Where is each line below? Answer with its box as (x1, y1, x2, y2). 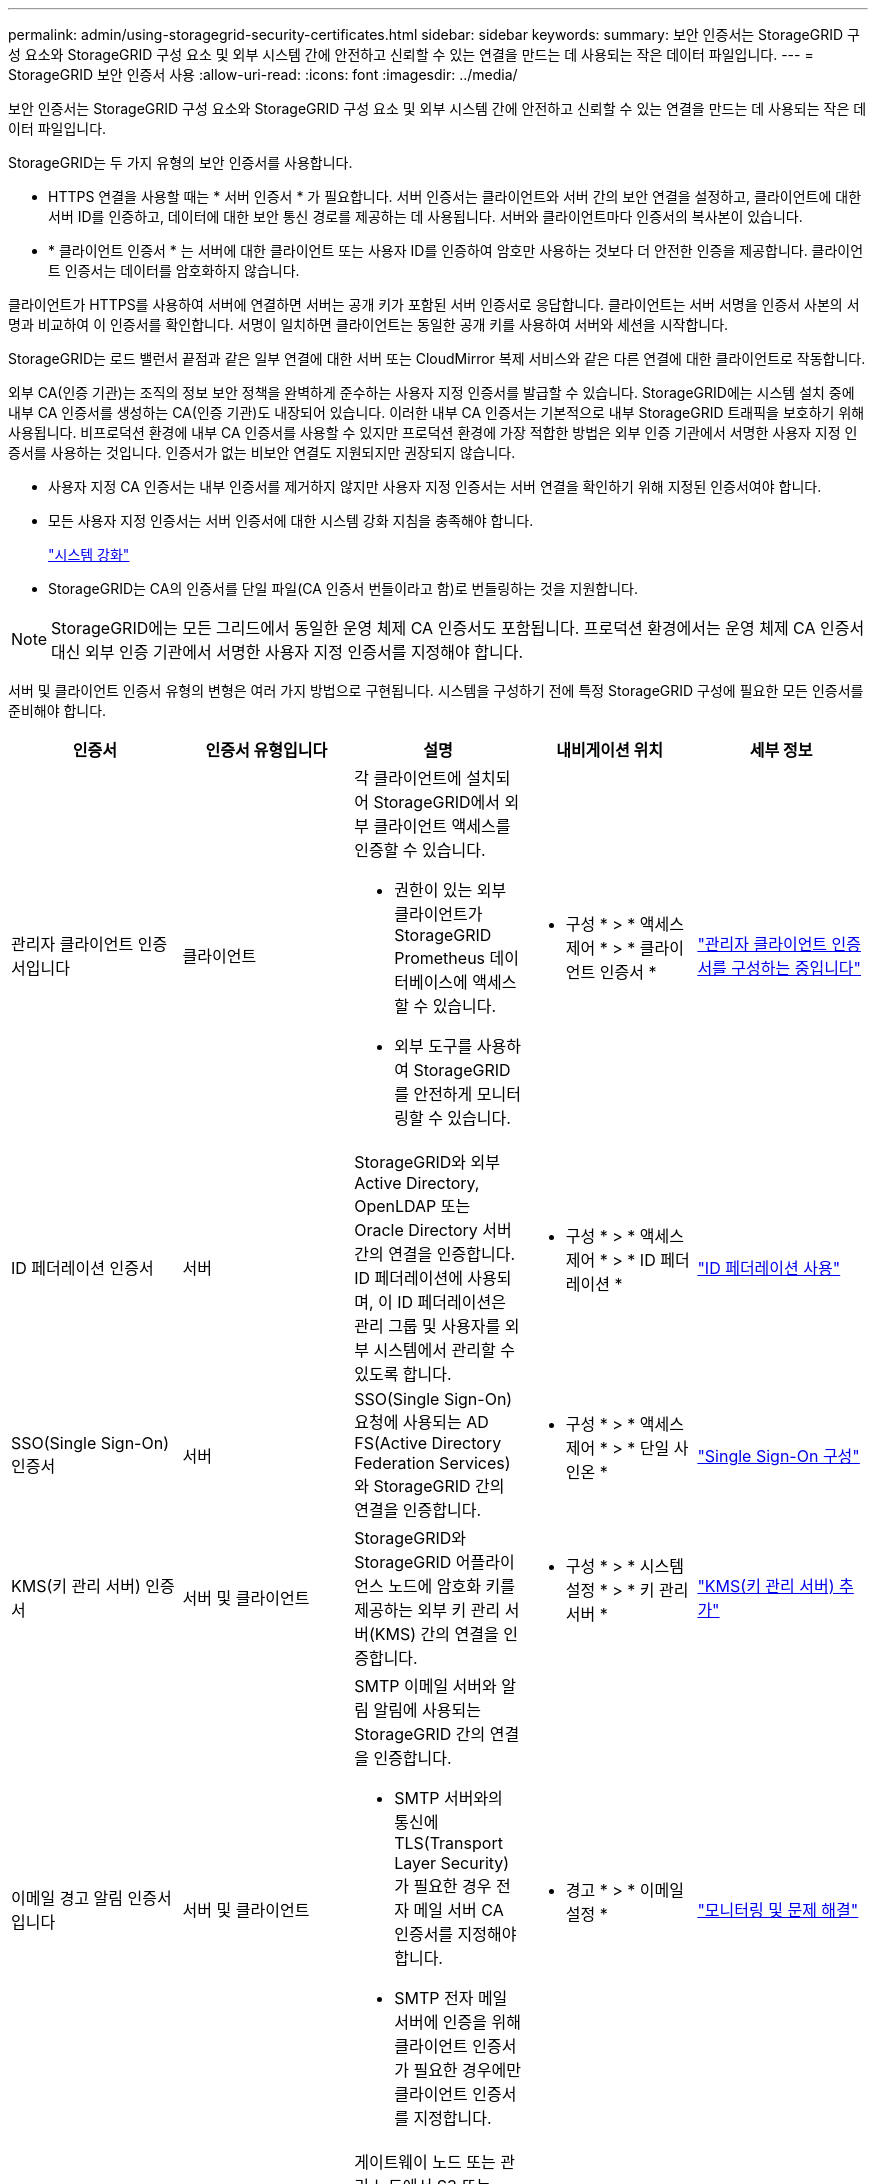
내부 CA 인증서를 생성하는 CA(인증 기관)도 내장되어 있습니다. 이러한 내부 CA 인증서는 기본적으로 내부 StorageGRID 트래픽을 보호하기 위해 (8, 404, 865, 421)
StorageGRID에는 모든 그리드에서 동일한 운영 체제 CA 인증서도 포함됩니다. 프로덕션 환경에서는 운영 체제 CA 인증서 (51, 618, 865, 638)
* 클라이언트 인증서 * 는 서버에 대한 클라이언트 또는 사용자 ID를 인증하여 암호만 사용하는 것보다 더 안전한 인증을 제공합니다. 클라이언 (48, 242, 864, 259)
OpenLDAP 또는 (354, 1196, 471, 1216)
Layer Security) (394, 1853, 510, 1873)
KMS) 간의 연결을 (374, 1624, 499, 1644)
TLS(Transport (394, 1833, 503, 1853)
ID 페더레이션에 (354, 1268, 463, 1288)
